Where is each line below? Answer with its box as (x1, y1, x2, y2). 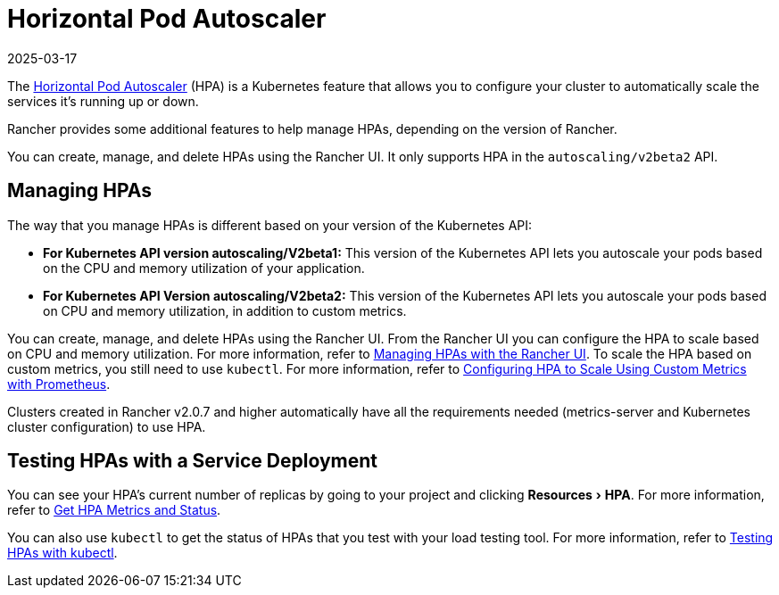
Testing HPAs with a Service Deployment (7, 450, 378, 473)
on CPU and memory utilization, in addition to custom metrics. (43, 302, 407, 318)
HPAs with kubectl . (7, 545, 118, 561)
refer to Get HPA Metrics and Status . (7, 502, 221, 518)
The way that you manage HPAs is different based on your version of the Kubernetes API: (7, 217, 533, 233)
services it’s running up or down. (7, 93, 199, 109)
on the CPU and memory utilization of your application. (43, 260, 365, 276)
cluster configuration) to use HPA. (7, 418, 206, 434)
